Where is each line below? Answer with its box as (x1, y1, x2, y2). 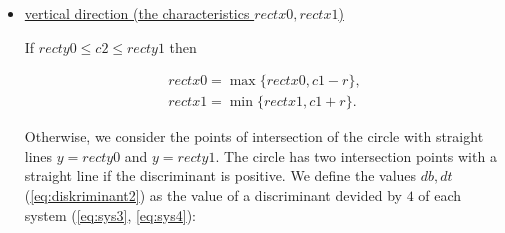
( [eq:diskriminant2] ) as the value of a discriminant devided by (24, 185, 402, 206)
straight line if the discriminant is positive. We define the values (24, 165, 417, 186)
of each (418, 185, 462, 206)
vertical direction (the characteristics (24, 3, 250, 23)
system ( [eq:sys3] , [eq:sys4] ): (24, 204, 196, 225)
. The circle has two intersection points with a (215, 145, 497, 166)
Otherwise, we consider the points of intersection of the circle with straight (24, 126, 484, 147)
